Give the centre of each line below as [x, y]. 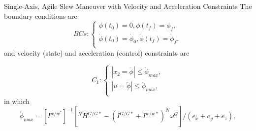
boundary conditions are [41, 16]
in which [17, 101]
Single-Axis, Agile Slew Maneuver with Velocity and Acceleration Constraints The [128, 6]
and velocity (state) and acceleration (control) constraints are [97, 52]
